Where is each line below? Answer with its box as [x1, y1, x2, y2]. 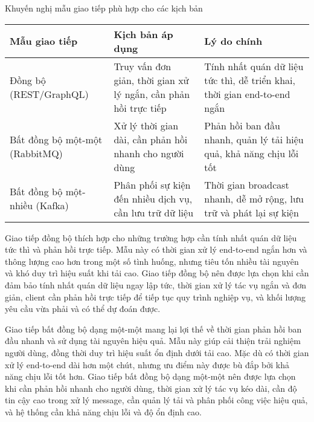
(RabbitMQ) [10, 146, 63, 160]
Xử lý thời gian [114, 118, 179, 132]
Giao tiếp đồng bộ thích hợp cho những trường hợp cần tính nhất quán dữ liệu [5, 231, 297, 244]
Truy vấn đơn [114, 59, 171, 73]
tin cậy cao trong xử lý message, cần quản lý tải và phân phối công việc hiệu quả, [5, 394, 308, 406]
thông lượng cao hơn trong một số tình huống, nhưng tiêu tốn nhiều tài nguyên [5, 255, 299, 267]
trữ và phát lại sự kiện [204, 205, 299, 219]
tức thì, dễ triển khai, [204, 73, 295, 87]
